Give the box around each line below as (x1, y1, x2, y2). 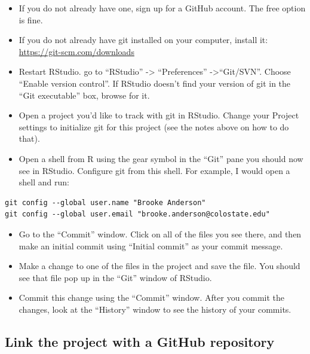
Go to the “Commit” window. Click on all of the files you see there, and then (19, 227, 302, 240)
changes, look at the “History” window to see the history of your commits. (19, 303, 291, 315)
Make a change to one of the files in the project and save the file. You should (19, 260, 300, 272)
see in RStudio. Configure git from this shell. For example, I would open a (19, 164, 290, 176)
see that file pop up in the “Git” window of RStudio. (19, 271, 212, 283)
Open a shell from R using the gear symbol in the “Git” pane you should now (19, 152, 303, 164)
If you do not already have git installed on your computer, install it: (19, 33, 268, 46)
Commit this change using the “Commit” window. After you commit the (19, 291, 285, 304)
